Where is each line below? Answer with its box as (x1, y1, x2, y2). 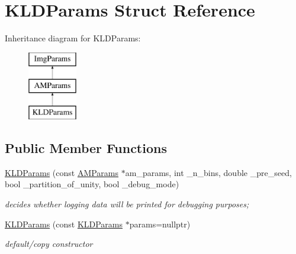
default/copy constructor (5, 237, 93, 250)
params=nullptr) (129, 217, 191, 230)
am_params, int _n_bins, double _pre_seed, (125, 166, 292, 178)
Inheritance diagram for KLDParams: (5, 32, 141, 44)
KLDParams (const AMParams (5, 166, 119, 178)
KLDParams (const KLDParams (5, 217, 123, 230)
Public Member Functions (5, 139, 167, 157)
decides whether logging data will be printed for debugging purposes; (5, 198, 249, 210)
